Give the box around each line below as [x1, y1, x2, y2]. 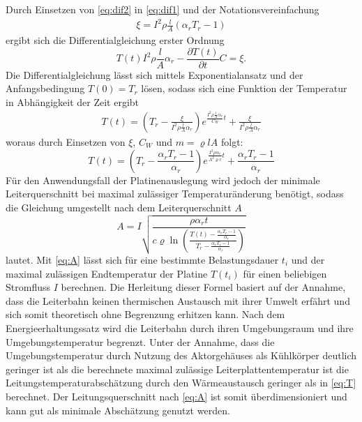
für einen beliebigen [243, 266, 327, 280]
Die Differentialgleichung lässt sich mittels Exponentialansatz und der [6, 67, 303, 82]
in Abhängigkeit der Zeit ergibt [6, 94, 139, 109]
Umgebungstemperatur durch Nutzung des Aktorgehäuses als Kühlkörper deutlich [6, 348, 357, 363]
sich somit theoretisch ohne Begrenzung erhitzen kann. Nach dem [6, 307, 285, 322]
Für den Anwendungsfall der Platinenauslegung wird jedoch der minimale [6, 172, 320, 187]
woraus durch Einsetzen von [6, 134, 126, 149]
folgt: [220, 134, 243, 149]
